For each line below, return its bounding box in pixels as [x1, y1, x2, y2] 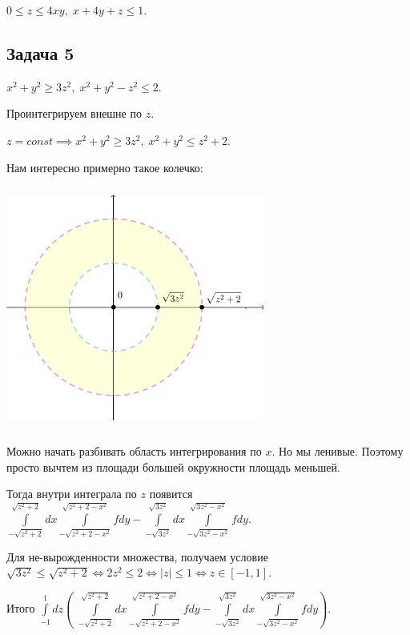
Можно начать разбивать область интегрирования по [6, 443, 262, 460]
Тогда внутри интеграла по [6, 485, 137, 502]
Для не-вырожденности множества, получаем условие [6, 548, 268, 565]
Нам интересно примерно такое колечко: [6, 159, 203, 175]
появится [149, 485, 193, 502]
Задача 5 [6, 40, 74, 65]
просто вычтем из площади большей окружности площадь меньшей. [6, 458, 340, 475]
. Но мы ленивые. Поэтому [271, 443, 404, 460]
